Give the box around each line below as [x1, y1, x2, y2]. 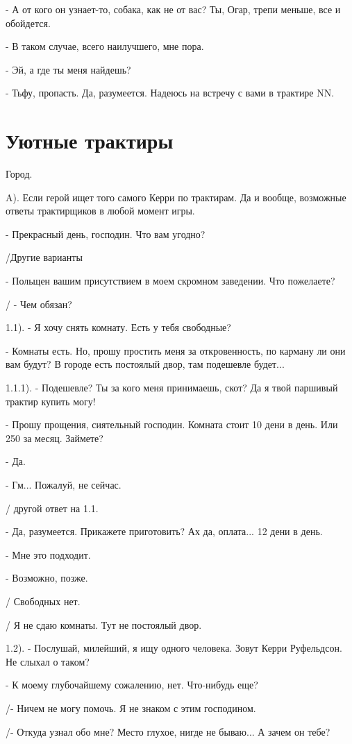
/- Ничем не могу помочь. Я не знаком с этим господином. [6, 700, 256, 715]
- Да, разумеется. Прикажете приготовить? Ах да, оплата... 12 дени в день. [6, 524, 323, 539]
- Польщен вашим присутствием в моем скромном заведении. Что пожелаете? [6, 273, 335, 288]
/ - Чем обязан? [6, 296, 72, 311]
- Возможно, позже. [6, 570, 88, 585]
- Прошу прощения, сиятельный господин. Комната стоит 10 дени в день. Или [6, 417, 338, 432]
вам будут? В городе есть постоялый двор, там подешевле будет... [6, 357, 285, 371]
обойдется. [6, 15, 51, 30]
